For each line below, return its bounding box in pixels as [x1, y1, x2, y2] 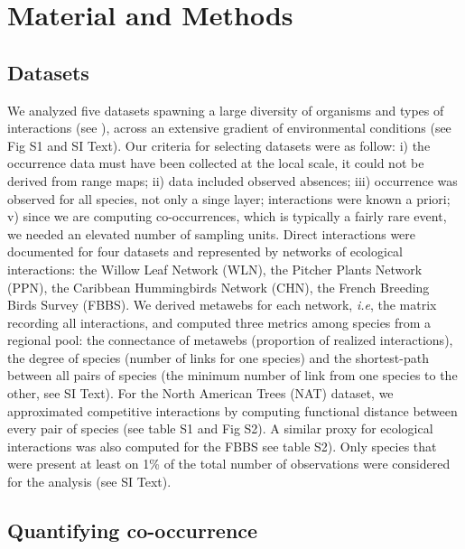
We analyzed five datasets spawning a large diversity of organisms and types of [7, 100, 444, 119]
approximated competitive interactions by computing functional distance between [7, 401, 458, 420]
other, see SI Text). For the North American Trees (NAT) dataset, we [7, 384, 394, 403]
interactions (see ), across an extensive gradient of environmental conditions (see [7, 118, 451, 137]
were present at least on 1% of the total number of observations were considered [7, 454, 451, 473]
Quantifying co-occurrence [7, 516, 258, 544]
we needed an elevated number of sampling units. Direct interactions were [7, 224, 416, 243]
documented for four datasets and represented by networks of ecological [7, 242, 403, 261]
